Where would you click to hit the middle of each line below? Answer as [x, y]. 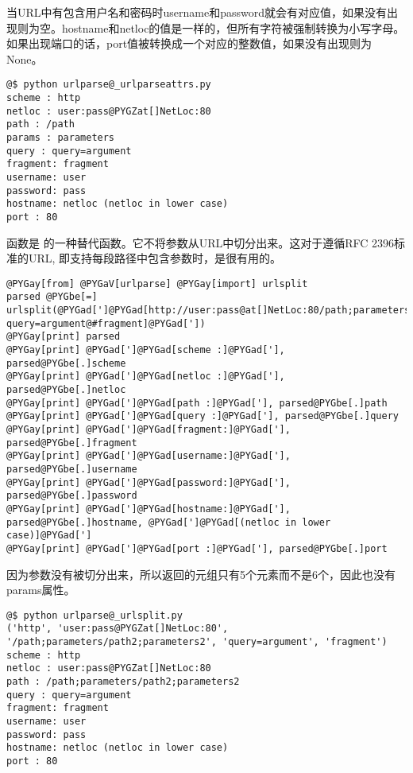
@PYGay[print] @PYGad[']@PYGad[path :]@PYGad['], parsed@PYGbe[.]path [197, 403]
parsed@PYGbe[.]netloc [66, 390]
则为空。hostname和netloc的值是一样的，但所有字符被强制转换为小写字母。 [211, 27]
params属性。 [41, 590]
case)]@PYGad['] [49, 536]
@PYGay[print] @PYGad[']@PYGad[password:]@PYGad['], [149, 482]
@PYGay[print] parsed [64, 337]
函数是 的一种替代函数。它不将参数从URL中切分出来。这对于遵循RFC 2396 [201, 242]
